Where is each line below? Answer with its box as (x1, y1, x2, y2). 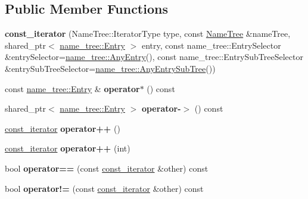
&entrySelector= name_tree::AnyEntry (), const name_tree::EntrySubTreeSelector (5, 50, 303, 63)
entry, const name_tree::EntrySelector (141, 39, 281, 51)
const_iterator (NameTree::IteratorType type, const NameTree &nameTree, (5, 27, 291, 40)
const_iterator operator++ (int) (5, 142, 130, 154)
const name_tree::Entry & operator (5, 82, 140, 94)
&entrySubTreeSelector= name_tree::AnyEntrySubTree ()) (5, 62, 216, 74)
